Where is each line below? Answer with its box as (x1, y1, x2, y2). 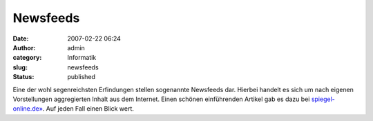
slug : (12, 63, 28, 71)
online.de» (12, 104, 43, 113)
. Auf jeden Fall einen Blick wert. (42, 104, 135, 113)
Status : (12, 73, 35, 81)
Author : (12, 43, 36, 52)
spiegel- (311, 95, 335, 103)
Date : (12, 34, 29, 43)
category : (12, 54, 42, 62)
